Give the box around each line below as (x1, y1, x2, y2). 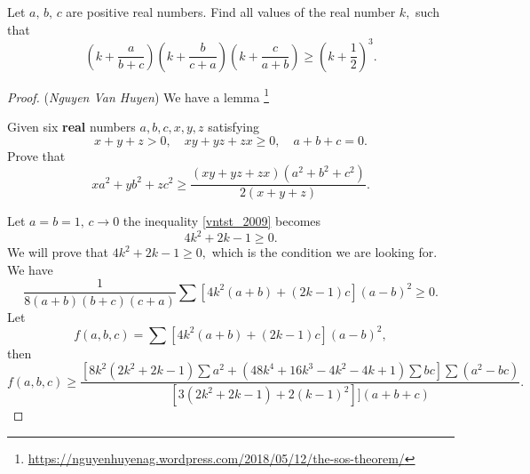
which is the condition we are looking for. (211, 243, 438, 261)
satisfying (208, 116, 259, 135)
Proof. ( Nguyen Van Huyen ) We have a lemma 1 (7, 84, 269, 106)
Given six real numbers (7, 116, 136, 135)
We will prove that (7, 243, 108, 261)
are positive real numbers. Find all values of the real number (66, 3, 396, 20)
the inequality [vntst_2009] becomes (123, 212, 321, 230)
